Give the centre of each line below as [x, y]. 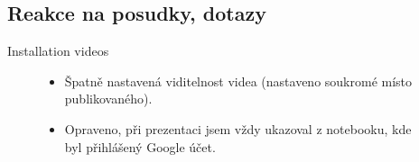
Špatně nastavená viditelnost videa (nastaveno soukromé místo [238, 81]
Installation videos [58, 51]
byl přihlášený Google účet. [140, 146]
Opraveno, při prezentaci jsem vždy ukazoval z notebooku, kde [238, 128]
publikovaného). [108, 99]
